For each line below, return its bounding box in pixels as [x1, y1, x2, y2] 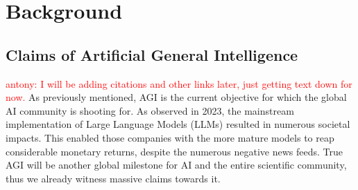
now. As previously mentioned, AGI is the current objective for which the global [6, 90, 347, 104]
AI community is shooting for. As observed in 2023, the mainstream [6, 103, 294, 117]
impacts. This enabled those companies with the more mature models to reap [6, 130, 334, 144]
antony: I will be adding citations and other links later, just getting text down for [6, 76, 352, 91]
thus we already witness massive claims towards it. [6, 171, 221, 185]
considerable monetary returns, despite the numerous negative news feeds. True [6, 144, 343, 158]
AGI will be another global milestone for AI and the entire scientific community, [6, 158, 347, 172]
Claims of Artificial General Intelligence [6, 44, 298, 65]
